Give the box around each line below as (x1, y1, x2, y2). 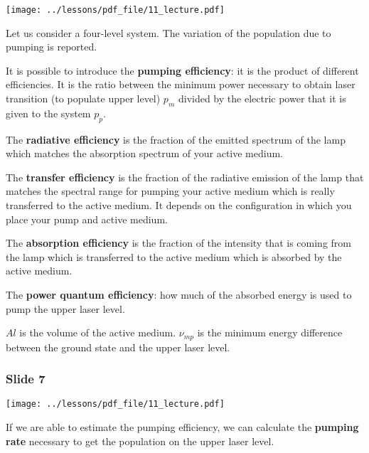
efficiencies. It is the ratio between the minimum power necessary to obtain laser (6, 77, 355, 92)
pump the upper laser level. (6, 301, 125, 316)
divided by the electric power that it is (178, 91, 346, 106)
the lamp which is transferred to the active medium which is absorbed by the (6, 249, 342, 264)
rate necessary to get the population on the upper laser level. (6, 433, 274, 448)
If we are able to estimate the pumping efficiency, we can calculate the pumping (6, 420, 359, 435)
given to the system (6, 105, 91, 120)
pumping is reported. (6, 39, 97, 54)
